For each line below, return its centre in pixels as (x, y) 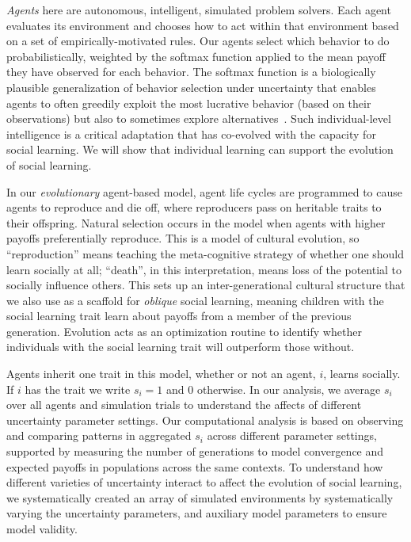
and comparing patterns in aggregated (99, 435)
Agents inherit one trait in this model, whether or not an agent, (161, 374)
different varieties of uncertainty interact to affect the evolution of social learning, (204, 482)
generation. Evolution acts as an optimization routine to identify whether (184, 331)
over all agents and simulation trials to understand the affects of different (184, 405)
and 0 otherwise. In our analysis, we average (273, 389)
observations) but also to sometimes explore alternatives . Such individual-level (199, 118)
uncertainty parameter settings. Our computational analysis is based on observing (205, 420)
